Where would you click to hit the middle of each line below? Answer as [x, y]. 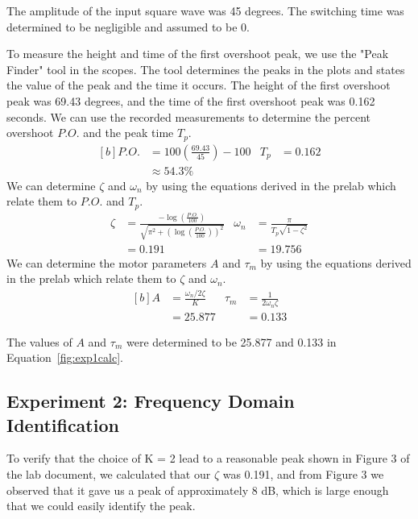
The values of [39, 341]
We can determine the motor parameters [107, 262]
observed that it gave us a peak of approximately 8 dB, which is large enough [198, 490]
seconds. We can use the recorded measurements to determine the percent [189, 116]
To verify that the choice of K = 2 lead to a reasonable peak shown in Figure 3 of [208, 458]
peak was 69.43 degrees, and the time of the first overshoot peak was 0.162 [191, 100]
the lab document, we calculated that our [109, 473]
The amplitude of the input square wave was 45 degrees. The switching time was [205, 10]
